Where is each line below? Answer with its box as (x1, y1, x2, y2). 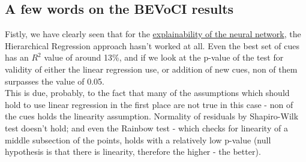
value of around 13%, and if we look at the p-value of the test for (44, 51, 284, 64)
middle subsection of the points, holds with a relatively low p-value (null (5, 133, 271, 146)
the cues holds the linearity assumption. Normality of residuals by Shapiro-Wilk (5, 110, 299, 122)
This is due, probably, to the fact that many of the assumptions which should (5, 86, 290, 99)
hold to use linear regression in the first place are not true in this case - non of (5, 98, 293, 110)
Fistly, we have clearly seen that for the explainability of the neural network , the (5, 28, 301, 40)
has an (5, 51, 29, 64)
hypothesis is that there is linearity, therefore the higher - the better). (5, 145, 261, 158)
